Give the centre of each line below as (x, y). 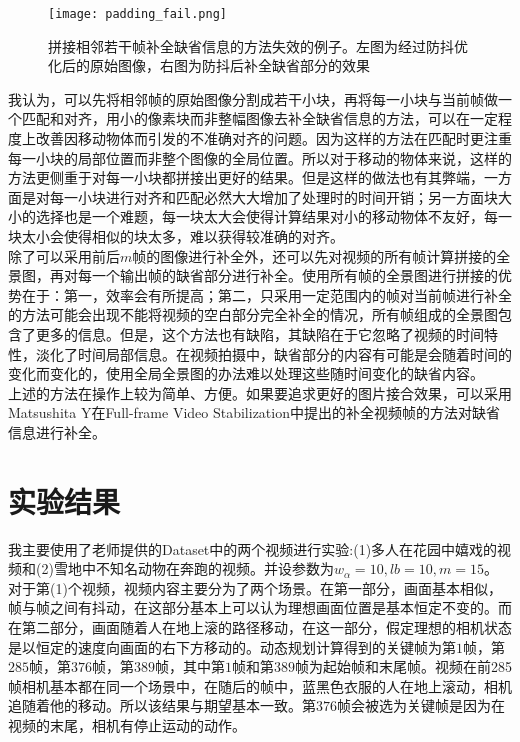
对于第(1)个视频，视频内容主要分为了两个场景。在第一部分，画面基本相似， (255, 587)
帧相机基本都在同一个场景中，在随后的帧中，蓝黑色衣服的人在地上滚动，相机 (260, 685)
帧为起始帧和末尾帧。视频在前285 (403, 666)
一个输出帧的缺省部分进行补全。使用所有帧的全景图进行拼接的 (294, 275)
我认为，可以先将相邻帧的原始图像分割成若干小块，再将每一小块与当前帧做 (253, 98)
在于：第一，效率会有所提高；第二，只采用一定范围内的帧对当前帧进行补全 (266, 294)
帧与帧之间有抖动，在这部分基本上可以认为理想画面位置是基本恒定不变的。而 (260, 607)
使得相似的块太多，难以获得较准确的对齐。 (203, 236)
